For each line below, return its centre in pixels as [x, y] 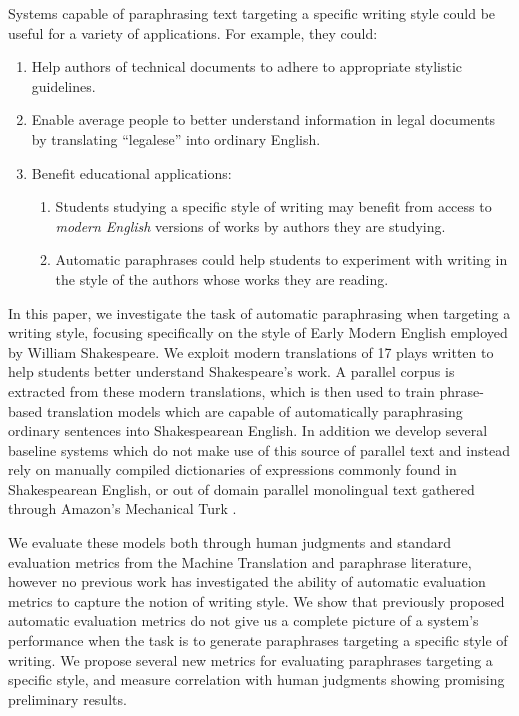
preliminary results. [67, 698]
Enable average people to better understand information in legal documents [263, 119]
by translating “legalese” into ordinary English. [176, 138]
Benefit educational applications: [131, 172]
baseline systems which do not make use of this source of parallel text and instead [259, 449]
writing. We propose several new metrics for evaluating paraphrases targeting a [250, 659]
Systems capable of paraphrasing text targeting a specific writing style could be [252, 13]
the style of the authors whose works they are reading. [222, 278]
